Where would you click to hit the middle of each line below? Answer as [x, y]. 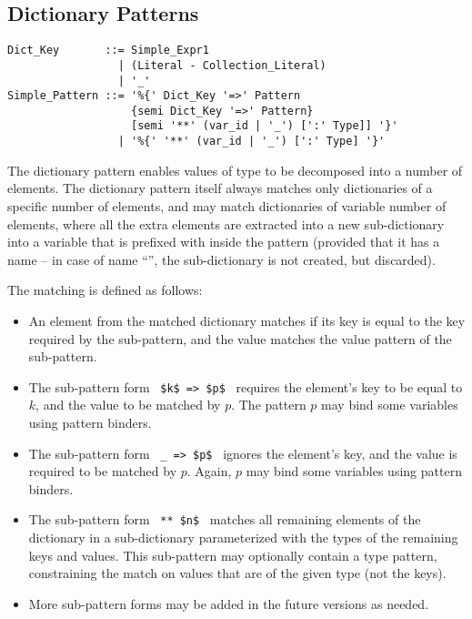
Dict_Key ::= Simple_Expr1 [108, 51]
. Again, [209, 471]
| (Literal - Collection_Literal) [222, 65]
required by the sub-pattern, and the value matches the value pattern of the [240, 338]
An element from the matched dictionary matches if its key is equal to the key [247, 320]
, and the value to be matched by [128, 405]
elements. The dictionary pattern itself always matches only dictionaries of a [220, 188]
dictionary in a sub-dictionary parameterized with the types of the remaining [243, 538]
